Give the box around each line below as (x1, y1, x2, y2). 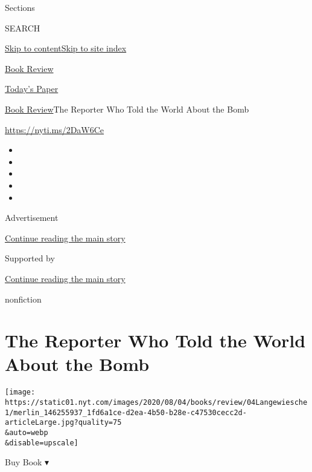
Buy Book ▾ (5, 456, 49, 468)
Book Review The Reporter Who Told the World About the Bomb (5, 102, 249, 115)
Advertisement (5, 211, 59, 224)
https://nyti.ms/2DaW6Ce (5, 123, 104, 136)
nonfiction (5, 292, 42, 305)
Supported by (5, 252, 55, 264)
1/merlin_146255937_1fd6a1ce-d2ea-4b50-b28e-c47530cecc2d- (5, 408, 247, 417)
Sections (5, 1, 35, 13)
